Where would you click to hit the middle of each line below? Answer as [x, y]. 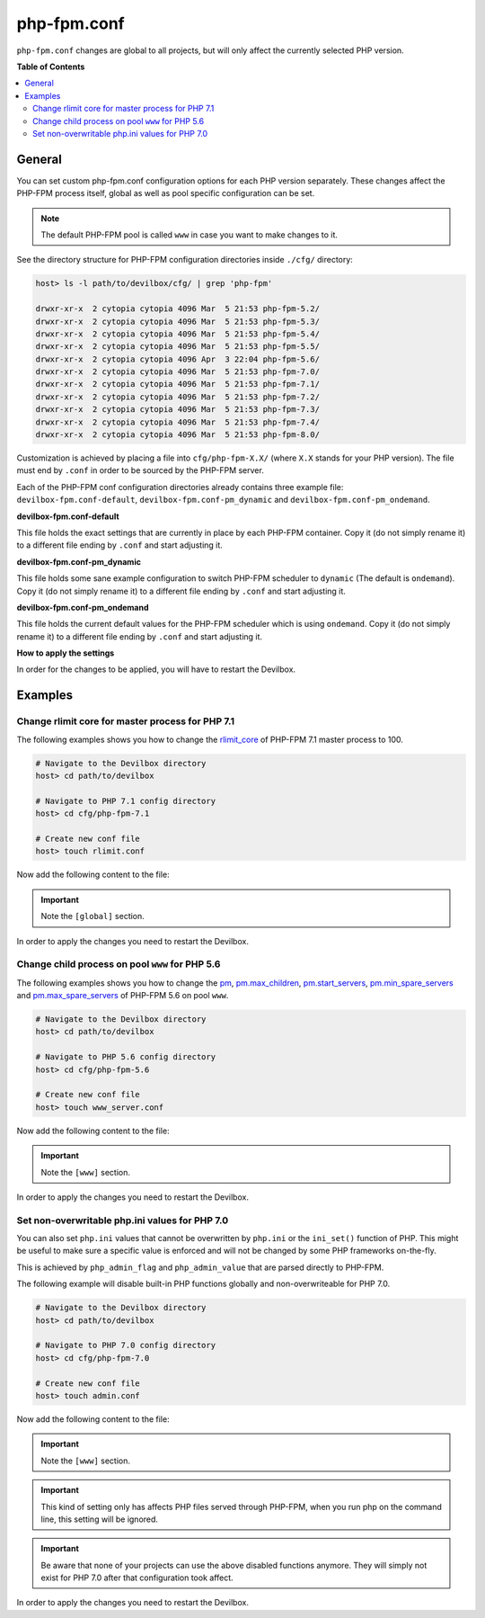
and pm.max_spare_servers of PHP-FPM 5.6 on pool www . [123, 996]
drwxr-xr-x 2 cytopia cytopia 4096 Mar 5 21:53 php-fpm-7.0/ [178, 372]
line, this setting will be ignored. [100, 1519]
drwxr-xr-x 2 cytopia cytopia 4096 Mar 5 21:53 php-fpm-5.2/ [178, 309]
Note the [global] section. [93, 916]
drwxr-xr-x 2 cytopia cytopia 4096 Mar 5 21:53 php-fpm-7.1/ [178, 384]
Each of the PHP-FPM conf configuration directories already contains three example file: [180, 487]
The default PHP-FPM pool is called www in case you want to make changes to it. [190, 235]
